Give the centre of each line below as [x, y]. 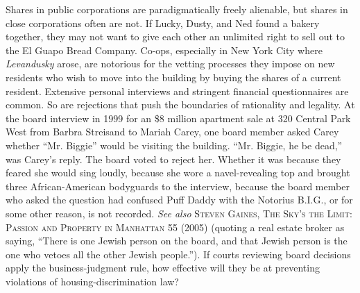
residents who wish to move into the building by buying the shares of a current [173, 77]
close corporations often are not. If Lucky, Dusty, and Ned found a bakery [163, 23]
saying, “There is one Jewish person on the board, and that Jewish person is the [177, 241]
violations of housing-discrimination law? [92, 281]
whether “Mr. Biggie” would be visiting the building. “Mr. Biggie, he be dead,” [174, 145]
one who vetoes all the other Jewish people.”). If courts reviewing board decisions [178, 254]
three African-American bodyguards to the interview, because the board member [178, 186]
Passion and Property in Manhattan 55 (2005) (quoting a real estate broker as [175, 227]
